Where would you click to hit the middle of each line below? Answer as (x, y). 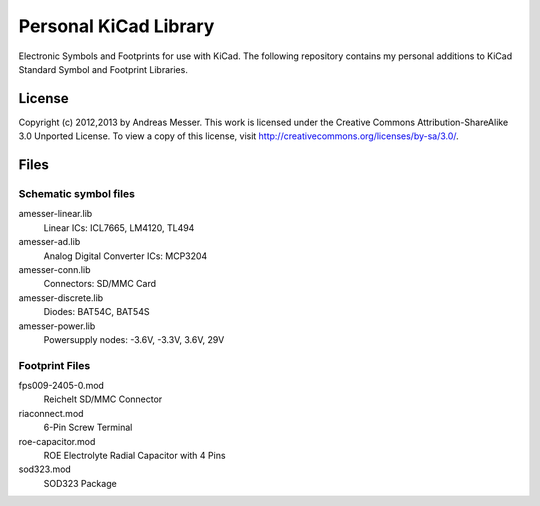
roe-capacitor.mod (57, 441)
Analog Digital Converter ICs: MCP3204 (125, 256)
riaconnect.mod (51, 413)
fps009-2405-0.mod (61, 386)
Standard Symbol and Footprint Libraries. (103, 69)
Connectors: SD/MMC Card (100, 284)
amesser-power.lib (57, 326)
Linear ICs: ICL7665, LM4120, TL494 (119, 227)
